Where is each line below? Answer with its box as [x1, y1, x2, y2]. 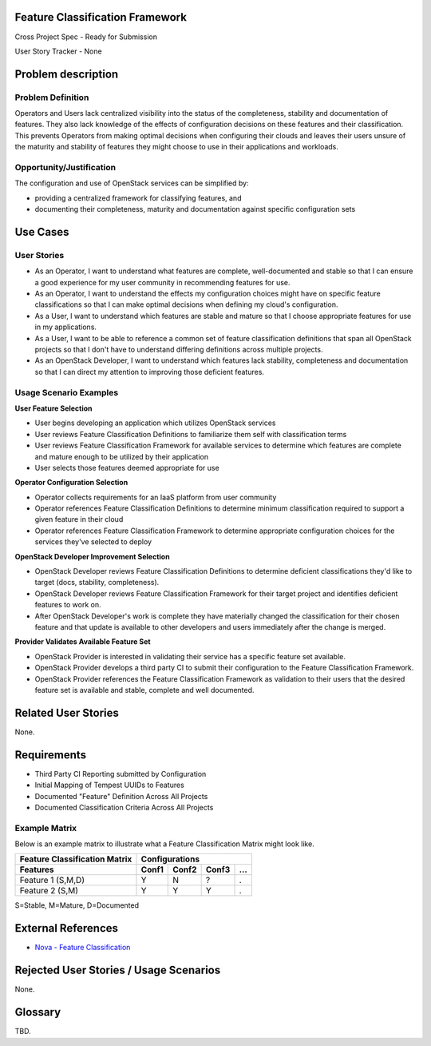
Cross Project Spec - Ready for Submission [14, 32, 157, 42]
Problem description [14, 67, 119, 81]
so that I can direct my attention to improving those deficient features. [34, 367, 265, 376]
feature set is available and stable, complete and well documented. [34, 685, 255, 694]
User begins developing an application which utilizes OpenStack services [34, 418, 276, 428]
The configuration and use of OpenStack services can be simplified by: [14, 178, 249, 188]
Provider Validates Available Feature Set [14, 637, 151, 646]
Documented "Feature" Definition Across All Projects [34, 791, 208, 801]
